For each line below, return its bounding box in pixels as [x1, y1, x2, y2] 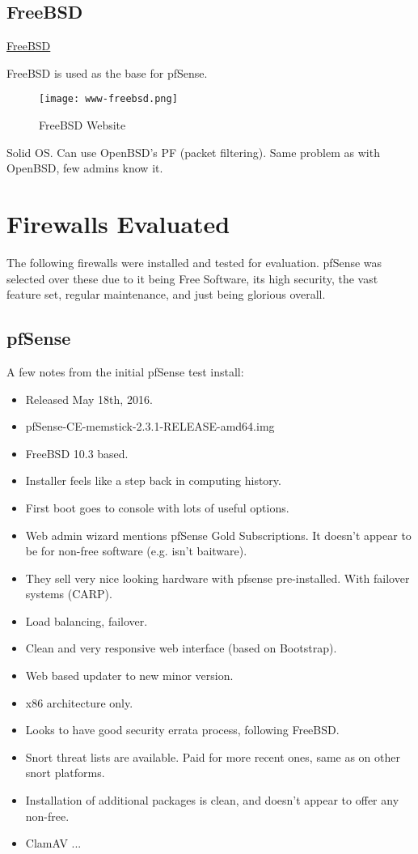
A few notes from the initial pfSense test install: [6, 363, 244, 380]
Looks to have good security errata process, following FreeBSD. [25, 721, 340, 738]
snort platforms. [25, 764, 105, 781]
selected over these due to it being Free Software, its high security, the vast [6, 270, 378, 287]
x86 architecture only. [25, 694, 133, 711]
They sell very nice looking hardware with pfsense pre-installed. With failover [25, 569, 410, 586]
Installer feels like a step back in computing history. [25, 472, 281, 489]
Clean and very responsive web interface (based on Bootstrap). [25, 639, 337, 656]
